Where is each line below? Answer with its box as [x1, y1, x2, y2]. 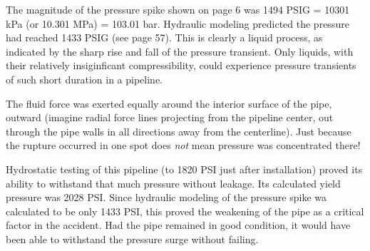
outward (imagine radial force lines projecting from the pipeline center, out [6, 110, 334, 125]
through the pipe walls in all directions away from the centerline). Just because [6, 123, 351, 138]
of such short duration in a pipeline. [6, 71, 163, 86]
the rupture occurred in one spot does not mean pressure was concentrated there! [6, 138, 361, 153]
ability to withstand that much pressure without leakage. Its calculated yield [6, 175, 341, 190]
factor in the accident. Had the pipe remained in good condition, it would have [6, 217, 351, 232]
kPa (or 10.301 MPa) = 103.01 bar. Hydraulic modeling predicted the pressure [6, 16, 349, 31]
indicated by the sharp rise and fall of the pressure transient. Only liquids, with [6, 43, 354, 58]
